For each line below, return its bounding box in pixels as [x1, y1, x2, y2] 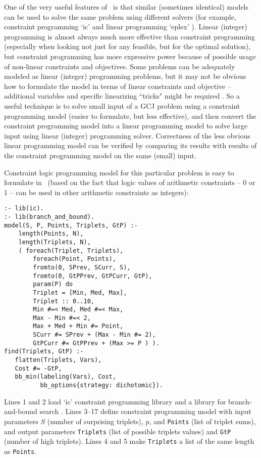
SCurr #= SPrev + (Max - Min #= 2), [33, 331, 156, 339]
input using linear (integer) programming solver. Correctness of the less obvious [4, 130, 250, 141]
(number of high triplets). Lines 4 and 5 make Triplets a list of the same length [4, 436, 254, 446]
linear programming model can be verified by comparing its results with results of [4, 140, 257, 151]
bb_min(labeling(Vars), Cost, [15, 373, 116, 381]
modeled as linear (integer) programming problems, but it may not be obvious [4, 71, 246, 81]
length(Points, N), [18, 230, 84, 238]
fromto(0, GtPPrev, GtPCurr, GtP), [33, 272, 152, 280]
